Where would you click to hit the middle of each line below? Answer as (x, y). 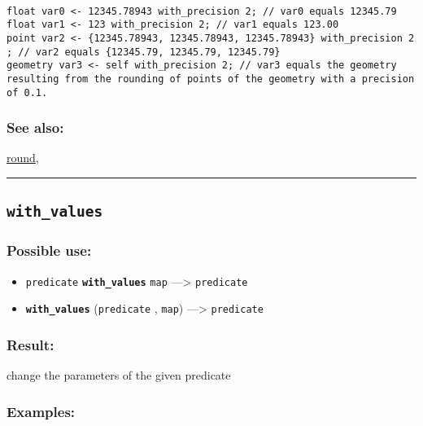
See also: (35, 127)
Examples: (41, 411)
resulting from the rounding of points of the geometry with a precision (211, 79)
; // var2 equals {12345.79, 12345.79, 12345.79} (144, 52)
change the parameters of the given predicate (119, 375)
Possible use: (49, 250)
